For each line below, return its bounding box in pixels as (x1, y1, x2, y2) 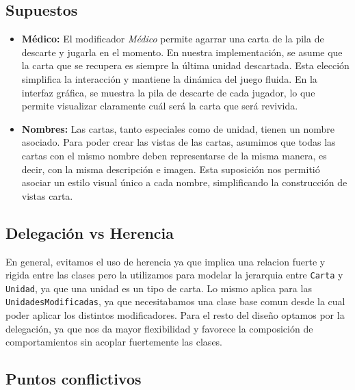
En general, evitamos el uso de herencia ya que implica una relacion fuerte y (5, 254, 326, 268)
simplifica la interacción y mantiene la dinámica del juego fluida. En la (21, 71, 317, 86)
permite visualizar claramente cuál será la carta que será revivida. (21, 99, 298, 113)
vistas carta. (21, 188, 73, 203)
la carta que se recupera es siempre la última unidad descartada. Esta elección (21, 58, 350, 73)
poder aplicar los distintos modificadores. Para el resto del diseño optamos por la (5, 308, 345, 322)
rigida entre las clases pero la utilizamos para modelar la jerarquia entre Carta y (5, 268, 343, 282)
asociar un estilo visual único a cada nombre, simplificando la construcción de (21, 175, 347, 190)
